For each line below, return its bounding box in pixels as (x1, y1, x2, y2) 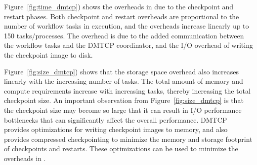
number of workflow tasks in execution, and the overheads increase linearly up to (4, 21, 249, 31)
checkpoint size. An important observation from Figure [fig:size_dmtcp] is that (4, 95, 244, 105)
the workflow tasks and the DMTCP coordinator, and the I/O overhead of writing (4, 40, 253, 50)
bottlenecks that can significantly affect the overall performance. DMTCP (4, 114, 227, 125)
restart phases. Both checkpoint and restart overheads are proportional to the (4, 11, 239, 21)
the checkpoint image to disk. (4, 49, 93, 60)
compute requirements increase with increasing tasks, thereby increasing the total (4, 85, 251, 96)
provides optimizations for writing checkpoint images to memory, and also (4, 124, 228, 134)
